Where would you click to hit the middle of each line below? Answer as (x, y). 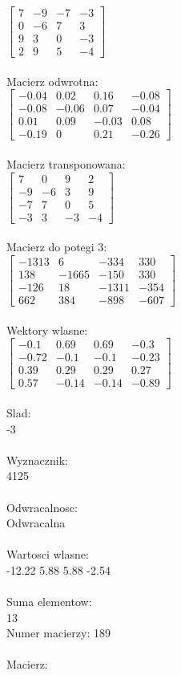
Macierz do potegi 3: (57, 247)
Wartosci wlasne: (48, 554)
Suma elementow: (49, 602)
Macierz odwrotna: (52, 81)
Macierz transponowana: (66, 164)
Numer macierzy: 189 (58, 633)
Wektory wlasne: (47, 329)
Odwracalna (36, 523)
